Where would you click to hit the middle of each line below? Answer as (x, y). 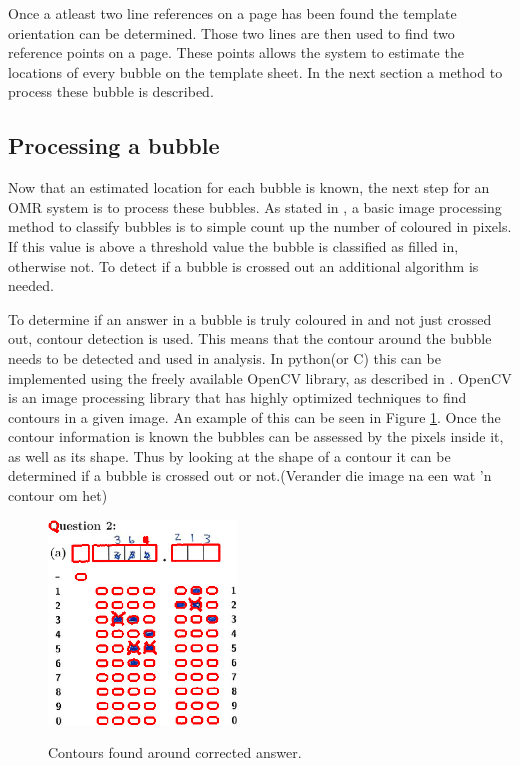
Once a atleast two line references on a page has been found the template (232, 13)
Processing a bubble (114, 145)
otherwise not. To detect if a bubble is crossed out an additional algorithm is (243, 265)
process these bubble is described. (111, 91)
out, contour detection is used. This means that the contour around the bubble (250, 338)
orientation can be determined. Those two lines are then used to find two (231, 32)
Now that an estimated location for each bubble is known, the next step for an (249, 187)
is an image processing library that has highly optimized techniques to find (237, 397)
